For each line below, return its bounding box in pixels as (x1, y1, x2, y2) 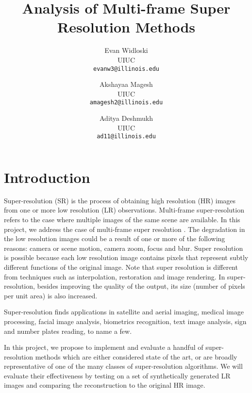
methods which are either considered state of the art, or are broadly (35, 351, 237, 361)
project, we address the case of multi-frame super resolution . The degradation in (4, 224, 245, 234)
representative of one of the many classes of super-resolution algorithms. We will (4, 361, 243, 371)
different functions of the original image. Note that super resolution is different (4, 262, 238, 272)
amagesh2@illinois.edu (89, 99, 163, 106)
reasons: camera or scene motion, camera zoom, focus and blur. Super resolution (4, 243, 243, 253)
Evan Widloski (104, 45, 148, 55)
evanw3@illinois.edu (93, 65, 160, 72)
